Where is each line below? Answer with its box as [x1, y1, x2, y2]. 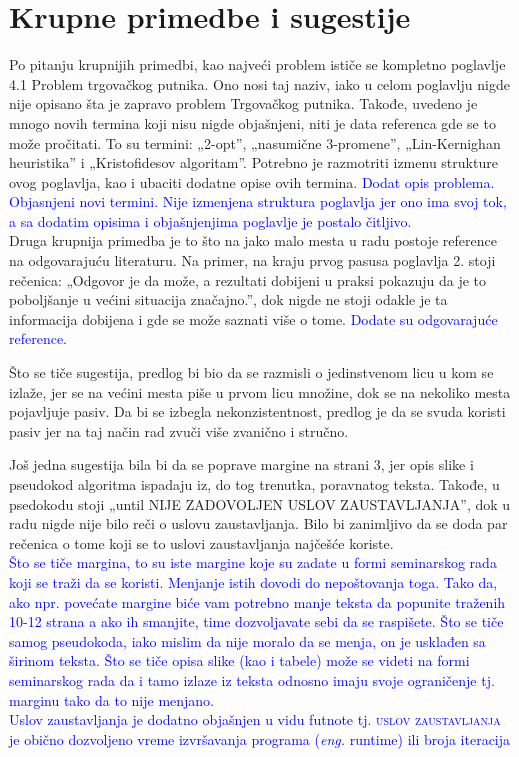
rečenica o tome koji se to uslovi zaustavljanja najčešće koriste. [9, 532, 394, 553]
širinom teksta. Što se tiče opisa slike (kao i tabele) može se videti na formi [9, 650, 470, 671]
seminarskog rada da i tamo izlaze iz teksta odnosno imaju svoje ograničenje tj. [9, 669, 495, 690]
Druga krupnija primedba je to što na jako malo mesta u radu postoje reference [9, 230, 497, 251]
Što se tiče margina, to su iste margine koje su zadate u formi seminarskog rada [9, 552, 497, 573]
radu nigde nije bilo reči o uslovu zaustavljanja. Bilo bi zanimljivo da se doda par [9, 513, 508, 534]
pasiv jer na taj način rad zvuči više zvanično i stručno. [9, 420, 349, 441]
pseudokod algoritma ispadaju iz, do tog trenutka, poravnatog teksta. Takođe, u [9, 474, 500, 494]
